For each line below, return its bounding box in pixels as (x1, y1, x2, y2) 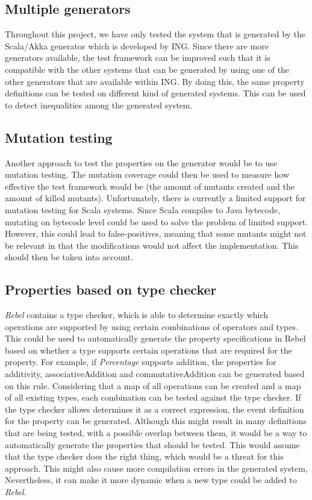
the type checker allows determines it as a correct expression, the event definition (5, 402, 304, 415)
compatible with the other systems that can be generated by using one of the (5, 63, 290, 75)
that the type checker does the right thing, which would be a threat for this (5, 450, 284, 463)
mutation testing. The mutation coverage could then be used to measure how (5, 168, 289, 181)
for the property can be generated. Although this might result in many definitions (5, 414, 307, 427)
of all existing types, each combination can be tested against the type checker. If (5, 391, 301, 404)
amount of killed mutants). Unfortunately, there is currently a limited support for (5, 192, 306, 204)
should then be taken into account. (5, 251, 133, 263)
